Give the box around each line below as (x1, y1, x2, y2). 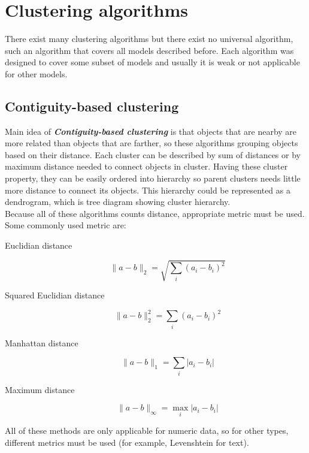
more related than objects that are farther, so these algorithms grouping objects (5, 137, 298, 149)
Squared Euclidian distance (5, 289, 105, 301)
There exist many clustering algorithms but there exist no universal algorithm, (5, 32, 293, 45)
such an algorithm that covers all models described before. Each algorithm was (5, 44, 294, 56)
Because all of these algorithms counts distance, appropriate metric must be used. (5, 207, 305, 219)
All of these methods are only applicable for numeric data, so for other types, (5, 424, 289, 437)
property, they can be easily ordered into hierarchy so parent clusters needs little (5, 172, 301, 185)
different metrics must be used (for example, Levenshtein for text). (5, 436, 249, 448)
